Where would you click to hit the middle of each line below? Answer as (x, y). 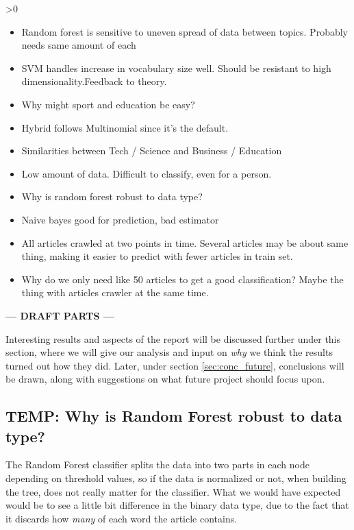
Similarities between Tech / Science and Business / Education (152, 150)
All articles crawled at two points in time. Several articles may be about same (185, 242)
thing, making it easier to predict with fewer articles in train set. (157, 256)
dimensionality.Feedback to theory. (94, 81)
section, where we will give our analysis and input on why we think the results (169, 352)
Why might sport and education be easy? (108, 104)
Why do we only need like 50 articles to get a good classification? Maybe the (182, 279)
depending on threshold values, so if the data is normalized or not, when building (176, 478)
